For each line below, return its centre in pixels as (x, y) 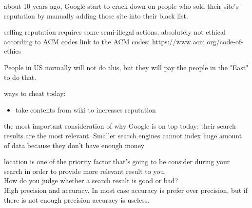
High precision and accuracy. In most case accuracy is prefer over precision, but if (126, 190)
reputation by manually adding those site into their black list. (96, 15)
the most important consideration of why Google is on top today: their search (120, 126)
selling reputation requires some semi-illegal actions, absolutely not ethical (115, 32)
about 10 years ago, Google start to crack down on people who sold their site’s (121, 6)
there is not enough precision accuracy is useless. (77, 199)
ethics (13, 51)
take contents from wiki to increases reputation (86, 109)
